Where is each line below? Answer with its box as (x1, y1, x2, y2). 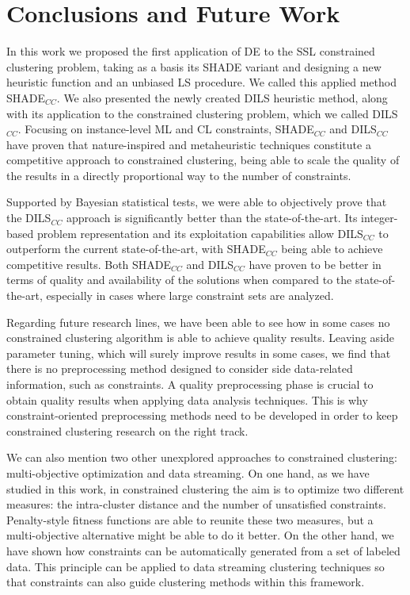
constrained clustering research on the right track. (6, 422, 249, 439)
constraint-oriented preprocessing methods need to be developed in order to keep (6, 407, 398, 424)
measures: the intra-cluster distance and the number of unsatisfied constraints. (6, 496, 386, 512)
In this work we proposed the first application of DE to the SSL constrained (6, 43, 375, 59)
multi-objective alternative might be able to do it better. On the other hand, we (6, 527, 394, 543)
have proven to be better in (249, 255, 382, 272)
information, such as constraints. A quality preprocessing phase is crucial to (6, 376, 374, 392)
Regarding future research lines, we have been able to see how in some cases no (6, 313, 390, 330)
